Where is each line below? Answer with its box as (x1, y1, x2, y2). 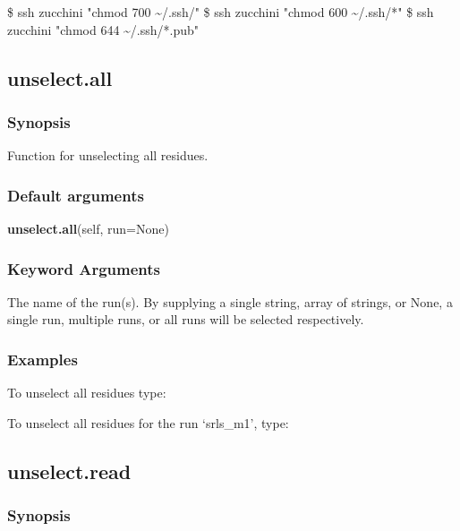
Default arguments (7, 184, 144, 206)
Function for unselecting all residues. (7, 146, 209, 165)
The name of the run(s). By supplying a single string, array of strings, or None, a (7, 292, 453, 311)
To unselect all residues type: (7, 383, 166, 402)
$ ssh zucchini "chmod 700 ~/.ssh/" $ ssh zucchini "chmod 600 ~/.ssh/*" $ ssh (7, 3, 434, 21)
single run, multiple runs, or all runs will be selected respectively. (7, 310, 364, 329)
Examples (7, 347, 78, 370)
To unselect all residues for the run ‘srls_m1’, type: (7, 413, 289, 432)
